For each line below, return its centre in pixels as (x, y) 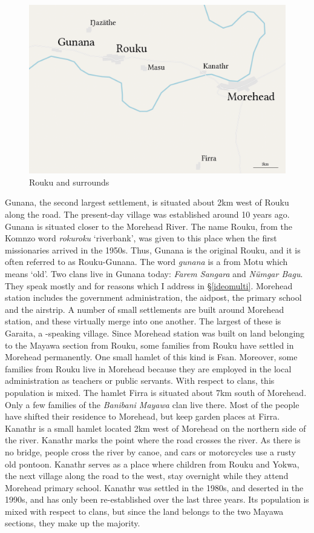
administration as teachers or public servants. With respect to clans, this (140, 380)
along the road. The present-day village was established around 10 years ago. (147, 214)
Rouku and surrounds (69, 182)
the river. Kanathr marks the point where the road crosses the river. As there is (153, 440)
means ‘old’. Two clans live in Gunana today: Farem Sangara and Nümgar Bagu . (154, 273)
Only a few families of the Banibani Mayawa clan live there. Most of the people (152, 404)
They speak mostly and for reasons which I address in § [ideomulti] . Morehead (149, 285)
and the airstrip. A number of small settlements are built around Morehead (145, 309)
